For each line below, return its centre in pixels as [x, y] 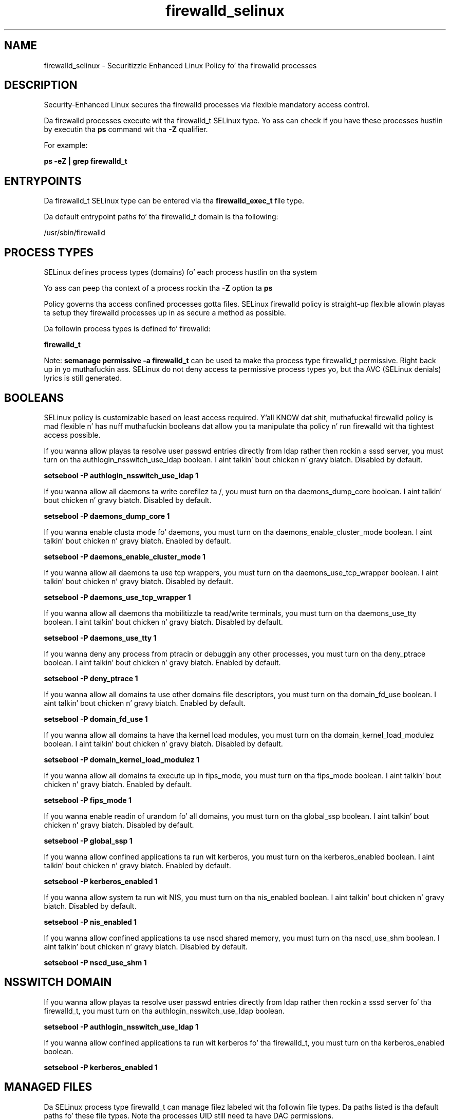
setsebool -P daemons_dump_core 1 [107, 516]
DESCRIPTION [41, 85]
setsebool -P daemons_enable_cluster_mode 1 [125, 556]
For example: [66, 145]
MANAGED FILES [48, 1087]
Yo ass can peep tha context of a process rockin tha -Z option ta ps [158, 288]
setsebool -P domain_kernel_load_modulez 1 [121, 759]
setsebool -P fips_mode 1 [88, 800]
